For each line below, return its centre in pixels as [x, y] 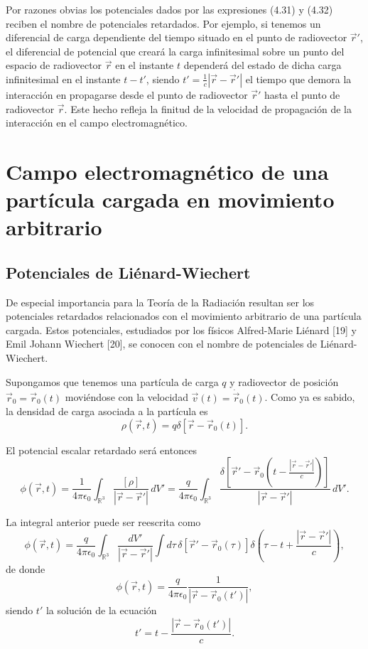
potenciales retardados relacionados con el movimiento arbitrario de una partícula [184, 316]
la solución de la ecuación [101, 610]
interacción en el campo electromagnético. [97, 123]
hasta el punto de [302, 94]
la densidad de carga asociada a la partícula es [107, 411]
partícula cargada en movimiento [170, 199]
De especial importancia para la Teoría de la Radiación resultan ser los [160, 302]
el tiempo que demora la [298, 79]
